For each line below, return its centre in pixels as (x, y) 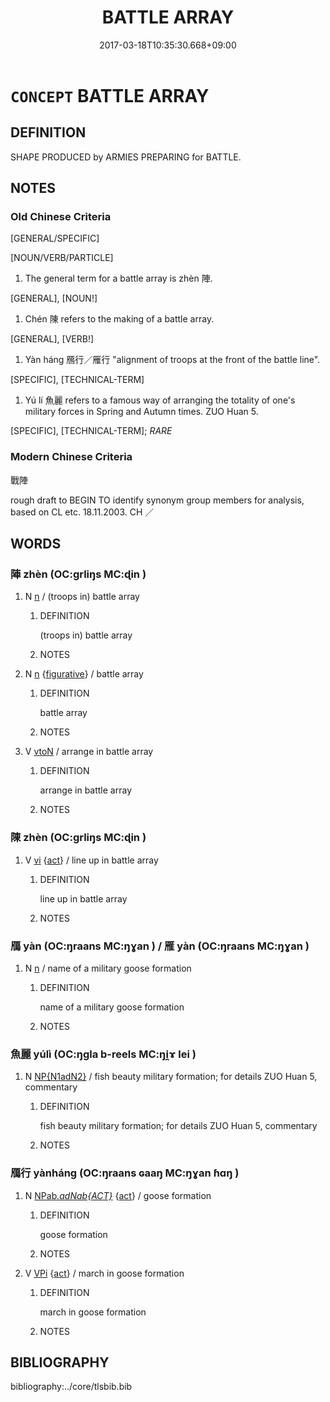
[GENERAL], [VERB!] (52, 339)
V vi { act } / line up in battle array (91, 860)
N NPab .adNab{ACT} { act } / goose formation (118, 1195)
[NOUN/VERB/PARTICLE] (62, 258)
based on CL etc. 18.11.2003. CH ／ (82, 512)
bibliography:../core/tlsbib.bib (71, 1387)
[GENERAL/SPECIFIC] (55, 238)
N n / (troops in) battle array (82, 597)
